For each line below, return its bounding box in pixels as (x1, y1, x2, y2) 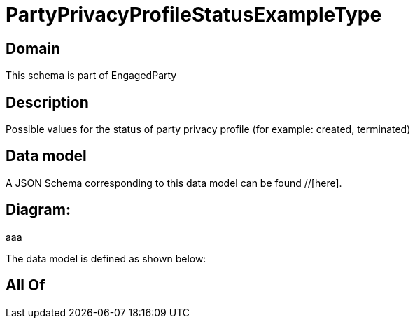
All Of (6, 276, 45, 295)
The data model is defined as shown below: (6, 252, 206, 265)
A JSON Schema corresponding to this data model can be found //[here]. (6, 176, 342, 189)
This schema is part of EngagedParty (6, 69, 177, 82)
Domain (6, 39, 61, 57)
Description (6, 93, 89, 111)
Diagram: (6, 201, 71, 219)
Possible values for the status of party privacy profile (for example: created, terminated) (6, 123, 411, 136)
